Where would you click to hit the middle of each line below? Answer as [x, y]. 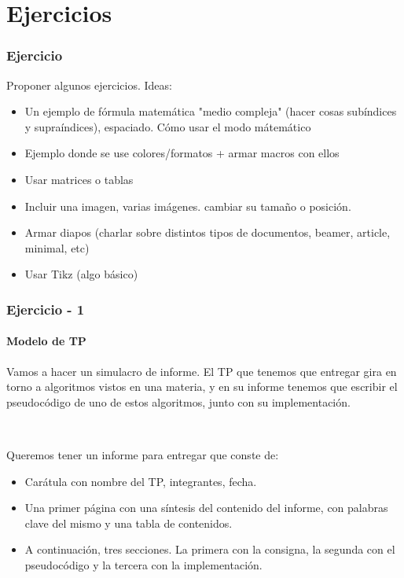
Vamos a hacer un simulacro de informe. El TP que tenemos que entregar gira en [202, 371]
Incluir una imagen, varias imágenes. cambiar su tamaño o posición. [188, 206]
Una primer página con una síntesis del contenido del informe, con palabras [206, 508]
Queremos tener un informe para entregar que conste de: [143, 454]
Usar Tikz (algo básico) [81, 274]
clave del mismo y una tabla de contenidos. [129, 523]
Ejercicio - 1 [46, 309]
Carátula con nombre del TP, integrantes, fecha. [141, 481]
